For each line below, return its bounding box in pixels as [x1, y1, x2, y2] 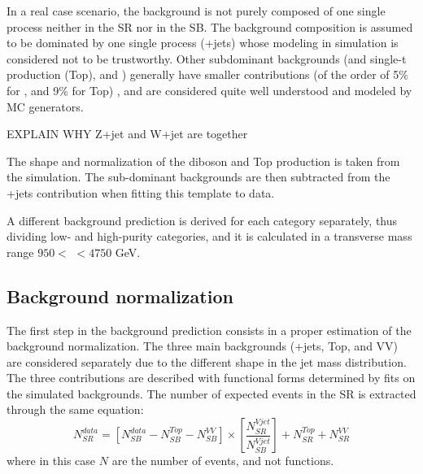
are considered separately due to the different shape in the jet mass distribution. [7, 353, 407, 370]
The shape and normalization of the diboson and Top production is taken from [7, 152, 400, 169]
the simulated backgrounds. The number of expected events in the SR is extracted [7, 385, 416, 402]
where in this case [7, 452, 96, 469]
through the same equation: [7, 401, 144, 418]
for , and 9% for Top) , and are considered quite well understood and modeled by [7, 81, 412, 98]
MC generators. [7, 98, 84, 115]
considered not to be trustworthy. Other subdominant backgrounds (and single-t [7, 50, 407, 67]
